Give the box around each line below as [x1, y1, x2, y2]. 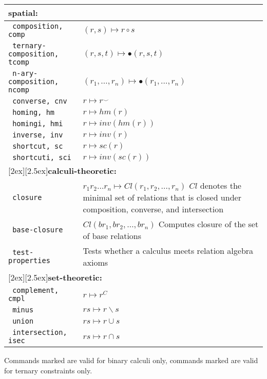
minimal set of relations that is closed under [83, 191, 241, 203]
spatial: [8, 7, 38, 18]
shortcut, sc [12, 142, 63, 150]
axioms [83, 256, 108, 268]
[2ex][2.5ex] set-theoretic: [8, 271, 102, 283]
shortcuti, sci [12, 153, 71, 162]
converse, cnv [12, 97, 67, 105]
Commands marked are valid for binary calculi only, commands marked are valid [4, 355, 258, 365]
